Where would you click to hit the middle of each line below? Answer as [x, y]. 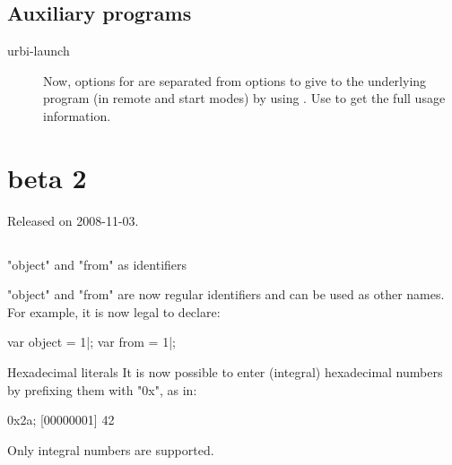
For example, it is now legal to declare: [114, 311]
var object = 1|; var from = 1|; [91, 342]
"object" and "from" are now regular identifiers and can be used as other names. [226, 294]
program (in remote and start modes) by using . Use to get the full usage [244, 98]
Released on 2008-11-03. [73, 220]
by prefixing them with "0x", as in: [102, 389]
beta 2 [47, 177]
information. [77, 115]
